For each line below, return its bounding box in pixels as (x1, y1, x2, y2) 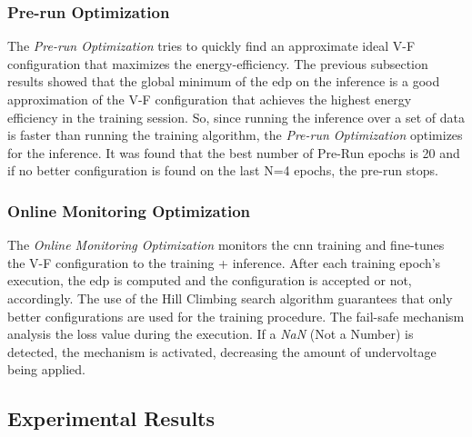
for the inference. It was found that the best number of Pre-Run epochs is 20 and (7, 143, 460, 162)
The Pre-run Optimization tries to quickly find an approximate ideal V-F (7, 36, 416, 55)
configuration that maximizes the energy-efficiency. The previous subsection (7, 54, 428, 73)
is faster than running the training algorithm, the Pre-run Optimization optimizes (7, 125, 463, 144)
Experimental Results (7, 404, 215, 432)
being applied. (7, 360, 85, 379)
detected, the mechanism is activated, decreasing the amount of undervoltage (7, 342, 437, 361)
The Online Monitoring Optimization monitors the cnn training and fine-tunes (7, 235, 445, 254)
